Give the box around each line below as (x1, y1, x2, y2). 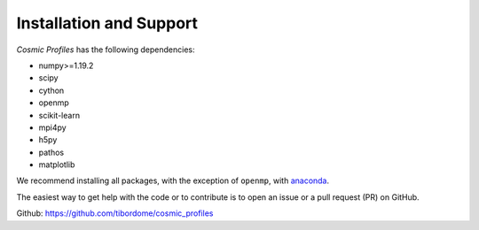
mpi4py (38, 122, 67, 133)
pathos (38, 147, 65, 157)
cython (38, 85, 65, 96)
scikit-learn (38, 110, 80, 120)
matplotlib (38, 159, 75, 170)
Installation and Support (16, 13, 199, 33)
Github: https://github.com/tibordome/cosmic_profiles (16, 208, 214, 218)
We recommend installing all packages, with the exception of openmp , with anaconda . (16, 175, 330, 186)
